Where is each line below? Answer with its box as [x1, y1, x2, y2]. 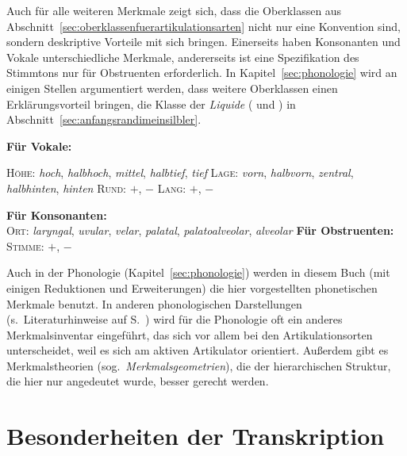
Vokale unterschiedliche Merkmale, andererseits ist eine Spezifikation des [6, 48, 359, 65]
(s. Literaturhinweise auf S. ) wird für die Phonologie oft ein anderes [6, 311, 343, 328]
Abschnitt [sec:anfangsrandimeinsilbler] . [6, 111, 202, 128]
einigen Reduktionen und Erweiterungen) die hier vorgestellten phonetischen [6, 279, 378, 296]
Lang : [157, 179, 186, 196]
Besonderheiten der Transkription [6, 420, 385, 452]
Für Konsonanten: [6, 206, 107, 223]
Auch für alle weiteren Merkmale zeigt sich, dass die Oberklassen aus [6, 2, 342, 18]
